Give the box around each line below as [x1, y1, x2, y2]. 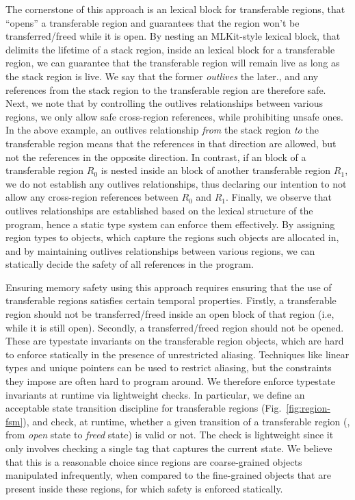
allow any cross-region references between [5, 190, 179, 204]
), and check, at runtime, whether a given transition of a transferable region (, [23, 414, 350, 428]
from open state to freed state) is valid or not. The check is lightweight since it [5, 427, 334, 442]
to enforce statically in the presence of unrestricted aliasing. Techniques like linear [5, 347, 350, 361]
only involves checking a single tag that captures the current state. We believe [5, 441, 332, 455]
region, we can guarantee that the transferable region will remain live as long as [5, 55, 340, 70]
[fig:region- [286, 401, 330, 415]
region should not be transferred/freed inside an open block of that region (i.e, [5, 307, 334, 321]
